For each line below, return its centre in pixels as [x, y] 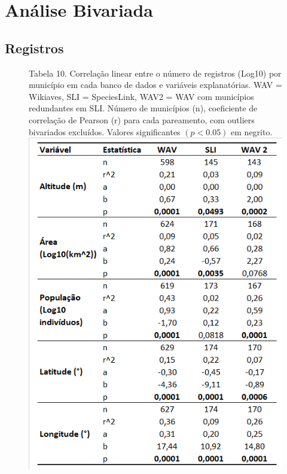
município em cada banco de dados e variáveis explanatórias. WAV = [155, 85]
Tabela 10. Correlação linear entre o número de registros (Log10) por [155, 73]
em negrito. [252, 131]
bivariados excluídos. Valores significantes [105, 131]
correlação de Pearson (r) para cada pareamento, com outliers [142, 119]
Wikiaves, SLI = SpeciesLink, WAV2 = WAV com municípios [141, 96]
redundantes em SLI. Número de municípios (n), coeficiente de [143, 108]
